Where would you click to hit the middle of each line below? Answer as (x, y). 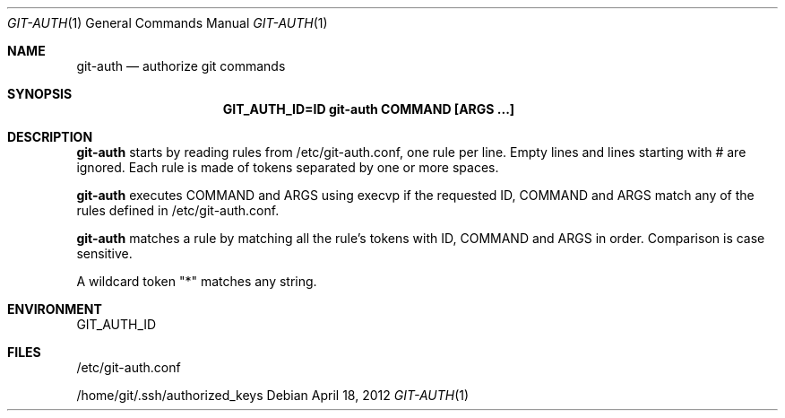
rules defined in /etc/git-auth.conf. (178, 210)
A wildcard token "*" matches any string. (197, 281)
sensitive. (104, 253)
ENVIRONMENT (55, 309)
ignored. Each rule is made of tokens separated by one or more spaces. (288, 167)
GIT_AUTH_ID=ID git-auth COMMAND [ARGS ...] (369, 109)
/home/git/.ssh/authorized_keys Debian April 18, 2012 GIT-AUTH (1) (273, 395)
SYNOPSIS (40, 94)
